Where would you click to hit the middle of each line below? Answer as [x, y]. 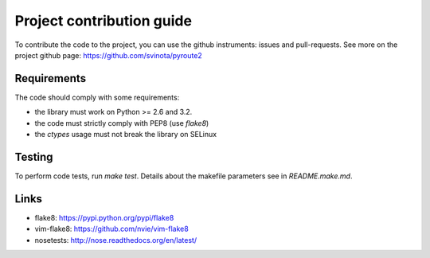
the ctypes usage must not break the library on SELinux [126, 135]
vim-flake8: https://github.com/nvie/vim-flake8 [111, 229]
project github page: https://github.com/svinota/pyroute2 [108, 55]
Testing [34, 156]
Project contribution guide [104, 21]
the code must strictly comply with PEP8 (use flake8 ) [122, 123]
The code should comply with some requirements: [97, 97]
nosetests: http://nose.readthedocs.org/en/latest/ [116, 240]
